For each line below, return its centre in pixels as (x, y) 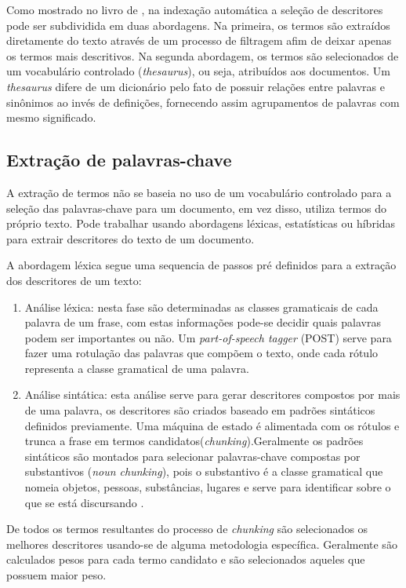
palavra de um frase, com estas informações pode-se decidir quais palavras (203, 322)
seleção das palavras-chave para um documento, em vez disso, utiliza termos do (197, 208)
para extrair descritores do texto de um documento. (130, 238)
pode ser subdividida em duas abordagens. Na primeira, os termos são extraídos (198, 25)
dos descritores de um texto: (74, 280)
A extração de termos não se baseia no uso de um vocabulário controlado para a (199, 192)
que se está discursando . (84, 502)
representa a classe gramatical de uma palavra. (137, 368)
